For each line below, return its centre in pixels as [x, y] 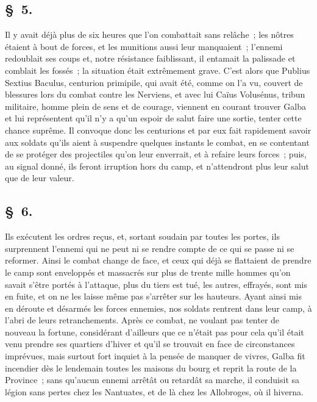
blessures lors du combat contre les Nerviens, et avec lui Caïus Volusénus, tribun [155, 94]
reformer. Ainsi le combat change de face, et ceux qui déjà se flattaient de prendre [158, 260]
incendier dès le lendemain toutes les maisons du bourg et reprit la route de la [151, 368]
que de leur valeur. [40, 178]
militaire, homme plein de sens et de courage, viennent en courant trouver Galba [155, 106]
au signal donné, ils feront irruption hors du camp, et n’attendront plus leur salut [157, 166]
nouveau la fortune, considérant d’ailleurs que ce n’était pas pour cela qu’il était [155, 332]
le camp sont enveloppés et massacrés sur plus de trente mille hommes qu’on [148, 272]
